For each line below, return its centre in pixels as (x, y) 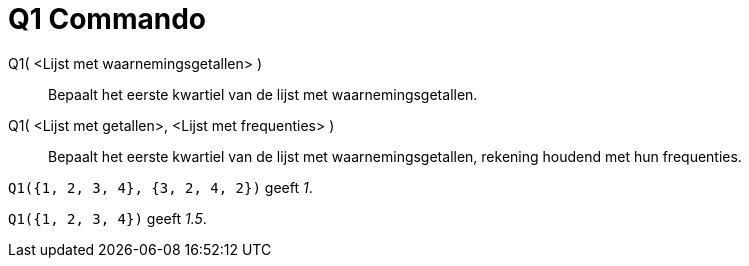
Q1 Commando (107, 19)
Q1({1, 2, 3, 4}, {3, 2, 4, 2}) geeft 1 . (160, 187)
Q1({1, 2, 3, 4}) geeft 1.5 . (107, 218)
